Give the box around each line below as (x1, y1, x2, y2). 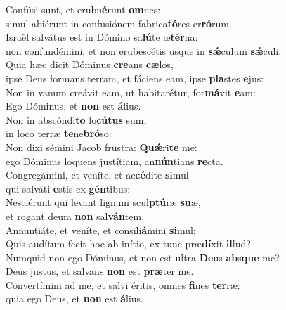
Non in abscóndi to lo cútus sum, (6, 112, 147, 127)
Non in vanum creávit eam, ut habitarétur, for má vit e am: (6, 84, 256, 99)
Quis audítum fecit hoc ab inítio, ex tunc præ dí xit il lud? (6, 236, 251, 251)
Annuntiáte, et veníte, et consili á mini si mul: (6, 222, 196, 237)
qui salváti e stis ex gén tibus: (6, 181, 131, 195)
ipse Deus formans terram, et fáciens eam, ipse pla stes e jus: (6, 70, 264, 85)
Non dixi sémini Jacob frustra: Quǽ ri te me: (6, 139, 197, 154)
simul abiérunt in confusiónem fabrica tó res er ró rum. (6, 15, 232, 30)
